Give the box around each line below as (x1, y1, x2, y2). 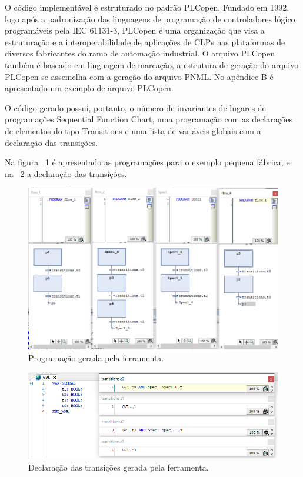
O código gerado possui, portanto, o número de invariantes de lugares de (5, 101, 266, 114)
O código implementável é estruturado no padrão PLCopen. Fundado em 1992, (5, 1, 289, 13)
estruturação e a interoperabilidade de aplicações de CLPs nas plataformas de (5, 35, 285, 48)
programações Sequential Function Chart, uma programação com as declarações (5, 113, 293, 125)
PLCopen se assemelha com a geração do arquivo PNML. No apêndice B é (5, 70, 274, 82)
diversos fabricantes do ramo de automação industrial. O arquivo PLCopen (5, 47, 275, 59)
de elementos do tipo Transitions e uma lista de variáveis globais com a (5, 124, 261, 136)
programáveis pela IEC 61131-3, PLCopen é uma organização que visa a (5, 24, 265, 36)
